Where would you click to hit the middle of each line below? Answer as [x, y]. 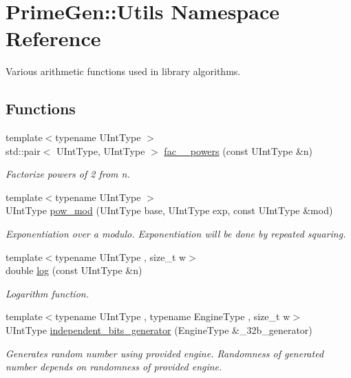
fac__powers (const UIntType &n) [238, 150]
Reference [53, 38]
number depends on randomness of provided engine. [114, 367]
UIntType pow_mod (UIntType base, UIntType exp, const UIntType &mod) [169, 210]
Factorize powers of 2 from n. [68, 174]
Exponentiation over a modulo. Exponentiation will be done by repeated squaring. [176, 234]
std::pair [23, 150]
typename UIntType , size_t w [121, 256]
